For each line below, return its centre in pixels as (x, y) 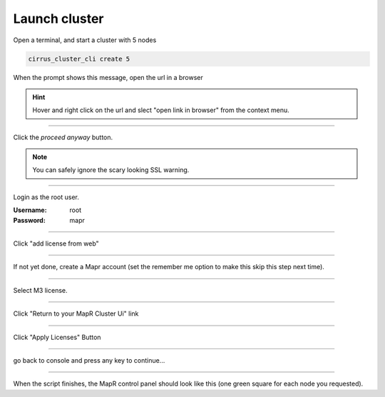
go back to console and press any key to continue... (89, 360)
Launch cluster (58, 19)
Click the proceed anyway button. (63, 137)
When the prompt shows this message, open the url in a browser (108, 77)
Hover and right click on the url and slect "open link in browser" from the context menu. (161, 110)
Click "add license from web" (56, 243)
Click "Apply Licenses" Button (57, 337)
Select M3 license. (40, 290)
